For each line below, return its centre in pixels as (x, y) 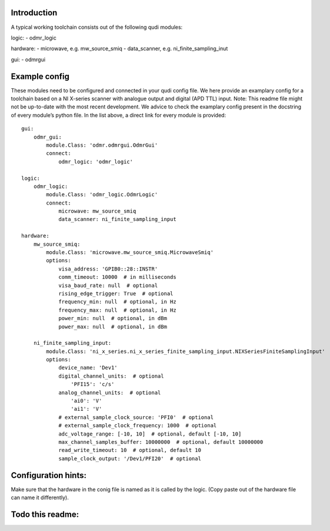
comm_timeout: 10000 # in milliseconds (117, 277)
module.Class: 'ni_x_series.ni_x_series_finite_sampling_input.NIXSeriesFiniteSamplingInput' (186, 351)
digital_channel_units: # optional (111, 376)
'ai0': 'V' (86, 401)
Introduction (34, 13)
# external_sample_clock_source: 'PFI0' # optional (136, 417)
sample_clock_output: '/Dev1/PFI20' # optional (130, 459)
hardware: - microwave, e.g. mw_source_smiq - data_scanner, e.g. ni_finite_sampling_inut (119, 49)
